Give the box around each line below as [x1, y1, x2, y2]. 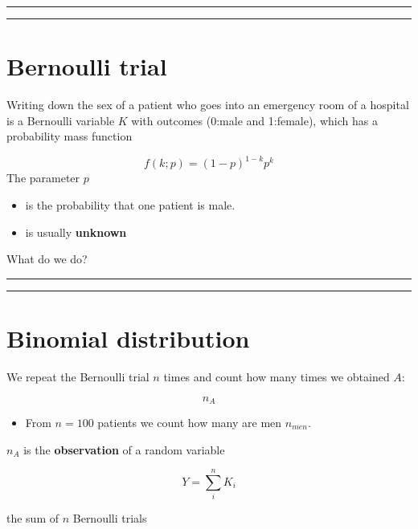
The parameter [6, 169, 80, 186]
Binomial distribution [6, 321, 250, 354]
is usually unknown [25, 223, 127, 240]
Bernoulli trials [72, 510, 147, 527]
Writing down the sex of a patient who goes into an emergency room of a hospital [6, 96, 409, 113]
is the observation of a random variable [23, 441, 225, 458]
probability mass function [6, 128, 133, 144]
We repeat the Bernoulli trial [6, 368, 150, 385]
